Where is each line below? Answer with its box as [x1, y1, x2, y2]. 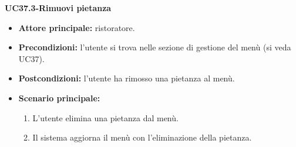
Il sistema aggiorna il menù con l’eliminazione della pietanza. [32, 131, 252, 143]
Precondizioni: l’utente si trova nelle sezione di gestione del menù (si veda [18, 41, 291, 53]
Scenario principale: [18, 91, 100, 104]
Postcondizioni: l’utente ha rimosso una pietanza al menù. [18, 72, 235, 84]
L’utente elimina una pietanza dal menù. [32, 111, 179, 124]
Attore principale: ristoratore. [18, 21, 135, 33]
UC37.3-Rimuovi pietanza [5, 2, 112, 13]
